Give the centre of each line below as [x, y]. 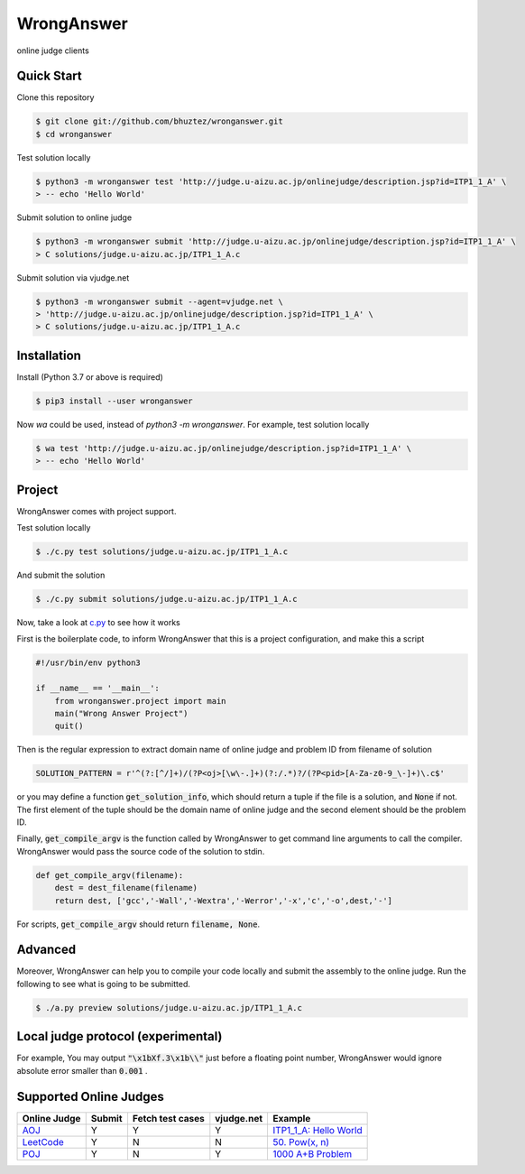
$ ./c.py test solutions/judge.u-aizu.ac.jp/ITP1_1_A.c [162, 552]
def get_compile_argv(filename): [110, 875]
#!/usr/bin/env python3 [88, 663]
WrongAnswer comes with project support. [97, 511]
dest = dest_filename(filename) [126, 888]
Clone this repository [55, 97]
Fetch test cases [168, 1118]
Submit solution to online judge [74, 217]
